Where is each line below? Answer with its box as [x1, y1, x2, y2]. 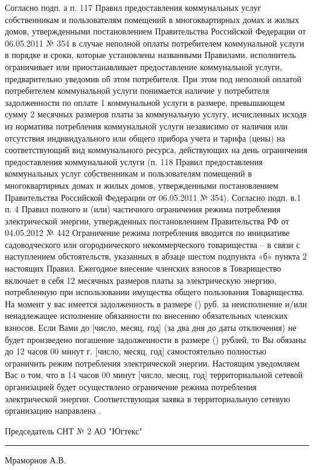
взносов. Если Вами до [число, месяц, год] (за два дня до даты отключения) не [5, 321, 296, 334]
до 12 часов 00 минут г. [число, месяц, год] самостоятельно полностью [5, 345, 267, 357]
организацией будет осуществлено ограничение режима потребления [5, 380, 257, 393]
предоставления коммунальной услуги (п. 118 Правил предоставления [5, 155, 263, 168]
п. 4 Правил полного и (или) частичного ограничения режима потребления [5, 203, 281, 215]
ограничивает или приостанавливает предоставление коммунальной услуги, [5, 60, 282, 73]
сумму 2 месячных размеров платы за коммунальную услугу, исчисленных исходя [5, 108, 307, 120]
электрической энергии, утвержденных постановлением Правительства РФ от [5, 214, 289, 227]
